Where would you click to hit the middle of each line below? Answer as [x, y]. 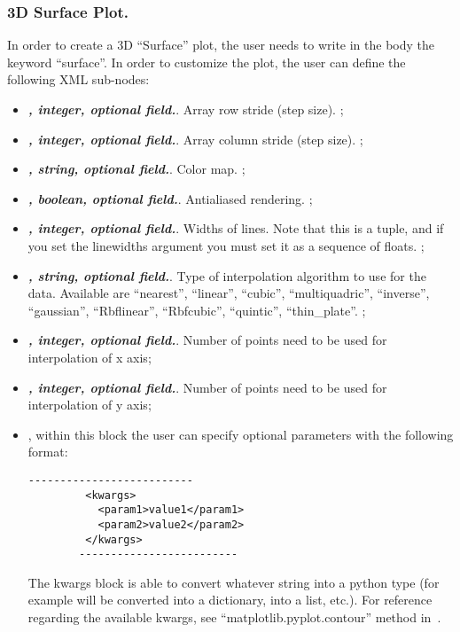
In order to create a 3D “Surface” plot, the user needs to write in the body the [221, 45]
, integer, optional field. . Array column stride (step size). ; [195, 139]
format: [48, 452]
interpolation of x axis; [90, 357]
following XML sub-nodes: [78, 79]
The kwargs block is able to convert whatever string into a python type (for [234, 582]
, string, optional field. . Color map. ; [136, 169]
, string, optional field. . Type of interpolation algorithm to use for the [227, 275]
